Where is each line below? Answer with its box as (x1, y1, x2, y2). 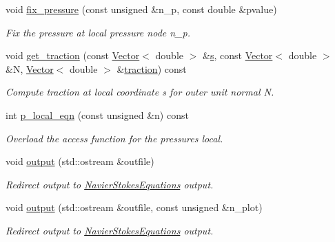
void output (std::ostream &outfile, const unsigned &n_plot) (6, 200, 263, 214)
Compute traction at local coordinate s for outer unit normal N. (6, 85, 274, 99)
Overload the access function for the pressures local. (6, 131, 223, 145)
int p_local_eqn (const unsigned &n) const (6, 107, 189, 122)
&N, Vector (6, 61, 54, 76)
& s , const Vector (203, 48, 273, 63)
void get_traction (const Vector (6, 48, 140, 63)
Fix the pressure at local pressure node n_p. (6, 25, 190, 39)
